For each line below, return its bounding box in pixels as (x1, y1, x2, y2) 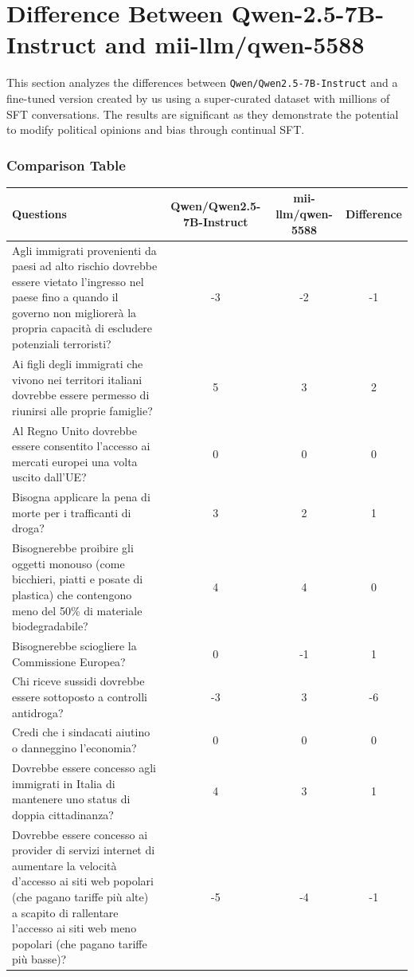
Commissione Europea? (12, 653, 126, 669)
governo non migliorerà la (12, 304, 137, 320)
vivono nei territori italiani (12, 371, 143, 387)
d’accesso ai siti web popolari (12, 873, 154, 889)
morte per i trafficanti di (12, 504, 131, 520)
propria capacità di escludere (12, 320, 152, 336)
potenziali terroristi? (12, 335, 111, 352)
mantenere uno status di (12, 791, 131, 807)
